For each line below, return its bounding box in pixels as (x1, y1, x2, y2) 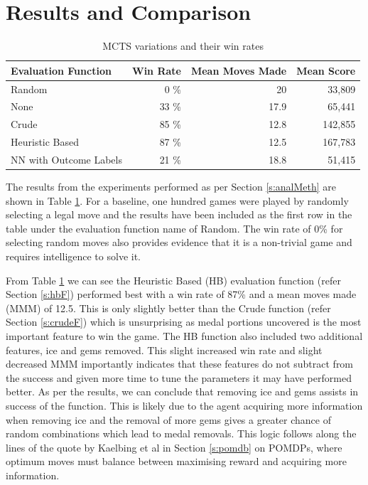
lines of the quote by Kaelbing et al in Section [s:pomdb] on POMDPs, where (6, 439, 342, 454)
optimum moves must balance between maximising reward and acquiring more (6, 454, 347, 469)
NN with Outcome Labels (11, 151, 122, 166)
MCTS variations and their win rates (102, 38, 264, 53)
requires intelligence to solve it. (6, 249, 141, 263)
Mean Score (296, 63, 356, 78)
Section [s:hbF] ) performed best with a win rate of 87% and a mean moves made (6, 287, 357, 302)
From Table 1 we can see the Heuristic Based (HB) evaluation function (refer (6, 272, 341, 287)
